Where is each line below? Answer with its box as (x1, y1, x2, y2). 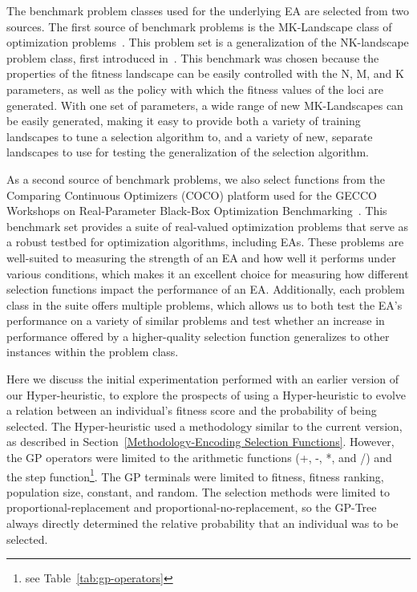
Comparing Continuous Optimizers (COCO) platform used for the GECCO (6, 186, 377, 203)
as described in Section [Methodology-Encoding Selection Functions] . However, (6, 433, 395, 450)
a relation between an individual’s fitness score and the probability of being (6, 402, 377, 419)
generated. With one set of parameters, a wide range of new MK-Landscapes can (6, 96, 403, 113)
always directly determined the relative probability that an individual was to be (6, 515, 399, 532)
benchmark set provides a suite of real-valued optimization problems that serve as (6, 217, 409, 234)
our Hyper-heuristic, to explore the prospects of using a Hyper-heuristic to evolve (6, 386, 407, 403)
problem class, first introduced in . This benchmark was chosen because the (6, 49, 379, 66)
